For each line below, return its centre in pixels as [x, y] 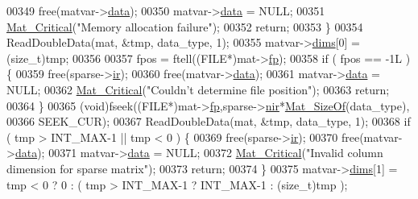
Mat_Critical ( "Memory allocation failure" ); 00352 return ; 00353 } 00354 [185, 26]
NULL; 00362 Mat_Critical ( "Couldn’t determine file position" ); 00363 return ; [198, 89]
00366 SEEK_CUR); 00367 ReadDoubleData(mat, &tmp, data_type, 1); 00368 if [209, 121]
